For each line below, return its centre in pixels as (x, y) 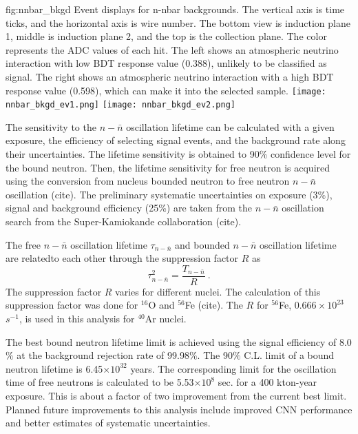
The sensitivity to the (51, 126)
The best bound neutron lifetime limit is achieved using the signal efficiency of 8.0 (179, 341)
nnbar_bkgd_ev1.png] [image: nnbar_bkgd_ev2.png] (120, 105)
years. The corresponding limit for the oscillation (233, 368)
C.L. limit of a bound (289, 355)
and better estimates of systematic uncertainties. (108, 423)
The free (23, 244)
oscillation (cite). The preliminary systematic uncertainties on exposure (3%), (169, 194)
